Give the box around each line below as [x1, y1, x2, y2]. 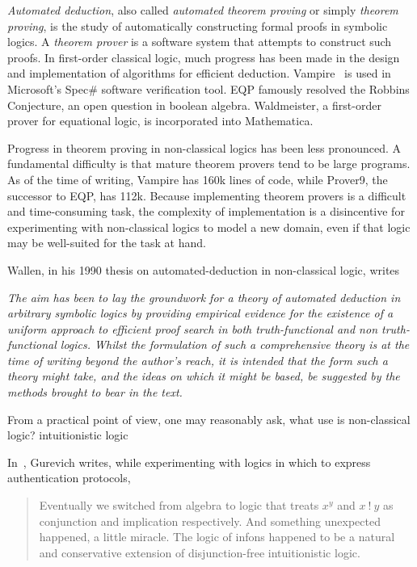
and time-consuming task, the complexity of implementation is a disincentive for [7, 203, 405, 220]
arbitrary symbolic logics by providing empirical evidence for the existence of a [7, 304, 394, 321]
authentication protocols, [7, 469, 131, 486]
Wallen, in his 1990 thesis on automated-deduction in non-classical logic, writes [7, 261, 400, 278]
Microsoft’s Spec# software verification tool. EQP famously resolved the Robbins [7, 80, 410, 97]
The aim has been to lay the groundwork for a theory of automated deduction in [7, 288, 401, 305]
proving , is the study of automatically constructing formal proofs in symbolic [7, 17, 388, 34]
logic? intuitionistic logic [7, 426, 128, 443]
